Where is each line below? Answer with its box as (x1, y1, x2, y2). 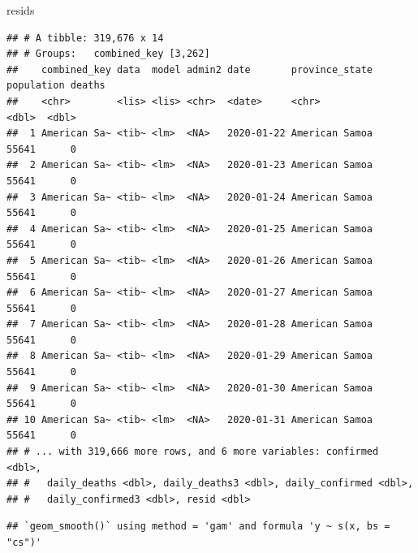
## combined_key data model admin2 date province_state (6, 63, 373, 76)
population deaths (6, 80, 106, 92)
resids (6, 2, 35, 18)
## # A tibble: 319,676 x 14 (6, 32, 164, 44)
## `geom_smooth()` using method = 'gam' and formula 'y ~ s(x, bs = (6, 521, 390, 533)
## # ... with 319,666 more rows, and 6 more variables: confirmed (6, 446, 379, 458)
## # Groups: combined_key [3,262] (6, 48, 210, 60)
